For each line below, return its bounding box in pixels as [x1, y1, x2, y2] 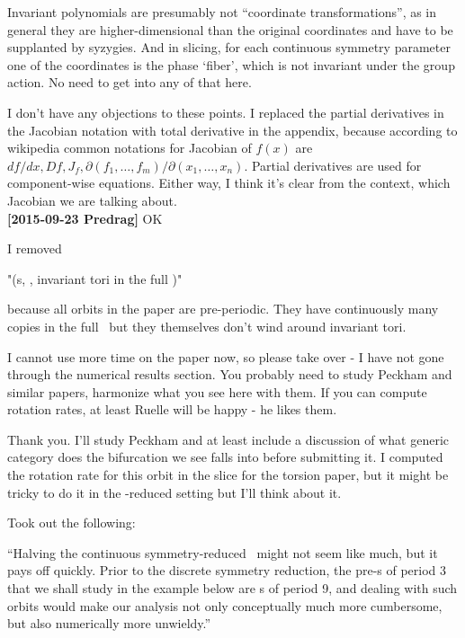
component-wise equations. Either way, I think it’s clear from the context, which [7, 173, 451, 192]
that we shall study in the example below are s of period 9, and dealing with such [7, 579, 458, 598]
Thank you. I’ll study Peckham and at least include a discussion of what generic [7, 430, 450, 448]
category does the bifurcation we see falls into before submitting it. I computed [7, 447, 443, 466]
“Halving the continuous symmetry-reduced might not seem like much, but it [7, 543, 438, 562]
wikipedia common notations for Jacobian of [7, 138, 252, 157]
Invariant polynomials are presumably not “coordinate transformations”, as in [7, 3, 437, 21]
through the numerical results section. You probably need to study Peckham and [7, 365, 452, 384]
